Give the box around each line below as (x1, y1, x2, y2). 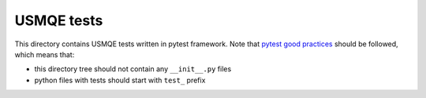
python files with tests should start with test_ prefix (34, 75, 206, 85)
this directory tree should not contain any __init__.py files (34, 64, 232, 74)
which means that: (14, 49, 75, 59)
